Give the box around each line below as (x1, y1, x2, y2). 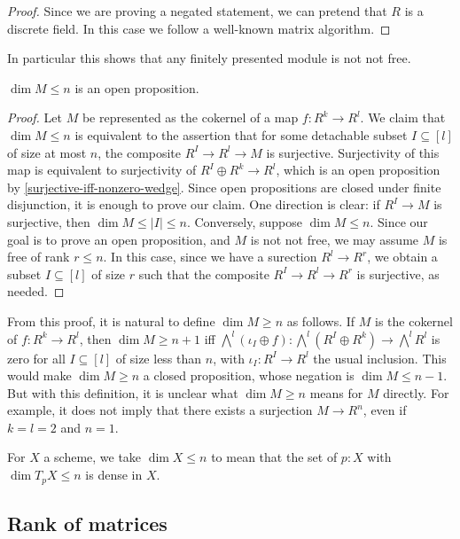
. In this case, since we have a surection (103, 247, 317, 266)
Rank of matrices (7, 509, 168, 536)
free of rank (7, 247, 70, 266)
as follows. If (286, 311, 355, 330)
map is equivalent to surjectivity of (7, 160, 197, 179)
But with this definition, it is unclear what (7, 383, 238, 402)
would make (7, 366, 72, 385)
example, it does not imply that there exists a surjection (7, 401, 313, 419)
